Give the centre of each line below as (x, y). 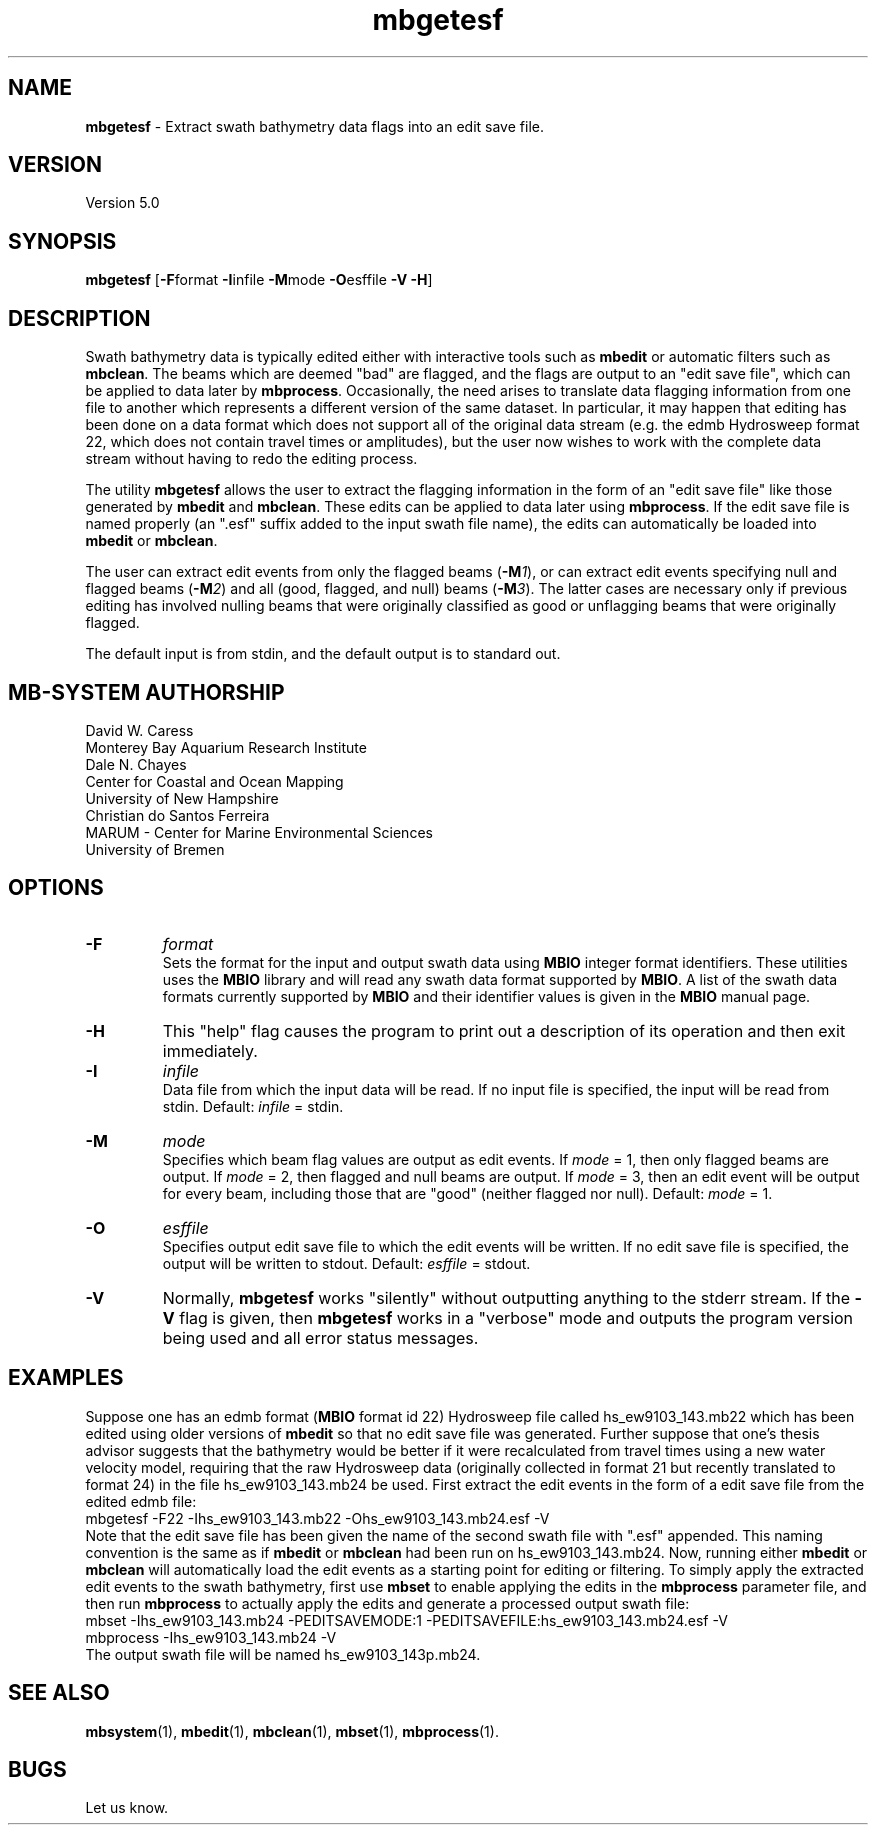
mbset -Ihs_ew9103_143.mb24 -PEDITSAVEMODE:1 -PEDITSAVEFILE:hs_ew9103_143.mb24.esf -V (406, 1620)
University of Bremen (155, 849)
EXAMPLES (66, 1378)
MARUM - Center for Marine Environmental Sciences (259, 832)
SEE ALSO (59, 1693)
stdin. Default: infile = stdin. (253, 1106)
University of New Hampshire (182, 798)
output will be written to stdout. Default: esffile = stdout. (346, 1263)
